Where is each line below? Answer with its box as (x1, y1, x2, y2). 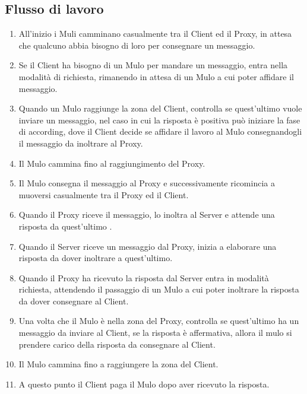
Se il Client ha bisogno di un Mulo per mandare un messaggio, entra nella (18, 59, 288, 71)
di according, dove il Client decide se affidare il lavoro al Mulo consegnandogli (18, 125, 302, 138)
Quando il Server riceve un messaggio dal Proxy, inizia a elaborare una (18, 240, 277, 252)
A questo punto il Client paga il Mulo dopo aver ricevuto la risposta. (18, 377, 270, 390)
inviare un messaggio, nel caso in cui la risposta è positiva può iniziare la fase (18, 113, 300, 126)
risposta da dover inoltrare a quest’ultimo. (18, 252, 173, 264)
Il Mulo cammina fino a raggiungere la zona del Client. (18, 358, 219, 370)
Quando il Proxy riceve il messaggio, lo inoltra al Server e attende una (18, 208, 275, 221)
